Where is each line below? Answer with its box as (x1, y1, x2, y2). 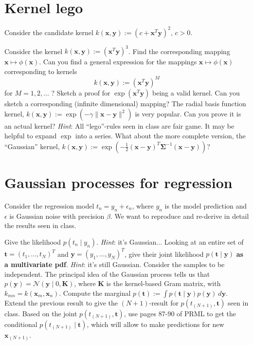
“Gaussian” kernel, (4, 141, 60, 151)
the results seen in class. (4, 220, 76, 230)
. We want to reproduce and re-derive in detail (110, 211, 249, 221)
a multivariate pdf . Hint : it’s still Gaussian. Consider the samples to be (4, 259, 225, 269)
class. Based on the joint (4, 308, 77, 318)
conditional (4, 319, 37, 329)
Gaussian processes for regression (4, 172, 233, 192)
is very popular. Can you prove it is (135, 109, 241, 119)
